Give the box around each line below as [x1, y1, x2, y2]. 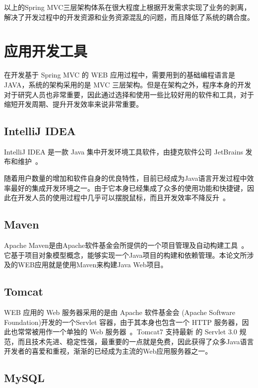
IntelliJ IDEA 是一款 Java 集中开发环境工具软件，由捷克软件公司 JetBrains [4, 146, 243, 156]
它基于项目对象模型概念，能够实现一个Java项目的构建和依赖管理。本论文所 [4, 249, 247, 260]
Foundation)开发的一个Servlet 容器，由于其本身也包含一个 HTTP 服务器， [4, 316, 242, 327]
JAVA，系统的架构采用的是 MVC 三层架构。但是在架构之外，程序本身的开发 [4, 79, 251, 89]
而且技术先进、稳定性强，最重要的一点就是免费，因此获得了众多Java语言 [17, 336, 254, 346]
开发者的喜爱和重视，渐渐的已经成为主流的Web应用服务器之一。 [4, 346, 212, 356]
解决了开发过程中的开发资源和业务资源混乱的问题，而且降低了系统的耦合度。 [4, 11, 254, 22]
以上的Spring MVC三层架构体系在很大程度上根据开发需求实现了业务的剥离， [4, 2, 251, 12]
